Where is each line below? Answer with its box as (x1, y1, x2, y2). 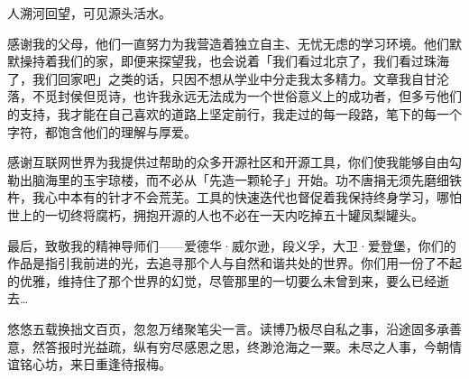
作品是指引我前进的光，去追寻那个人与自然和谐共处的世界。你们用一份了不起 (7, 254, 462, 273)
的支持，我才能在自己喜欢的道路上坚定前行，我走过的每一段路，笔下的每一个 (7, 104, 462, 123)
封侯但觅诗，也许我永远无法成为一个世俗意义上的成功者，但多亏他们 (57, 87, 462, 106)
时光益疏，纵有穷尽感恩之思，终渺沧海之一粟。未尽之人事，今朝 (69, 337, 449, 356)
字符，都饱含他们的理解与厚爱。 (7, 122, 197, 141)
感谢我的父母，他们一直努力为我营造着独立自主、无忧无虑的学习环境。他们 (7, 33, 449, 52)
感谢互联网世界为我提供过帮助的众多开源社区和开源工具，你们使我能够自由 (7, 153, 449, 171)
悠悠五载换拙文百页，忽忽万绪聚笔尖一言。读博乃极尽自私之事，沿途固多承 (7, 319, 449, 337)
